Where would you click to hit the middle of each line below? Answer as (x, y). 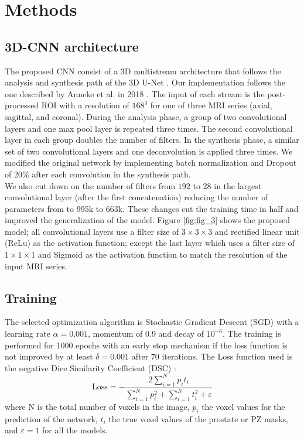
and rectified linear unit (257, 231)
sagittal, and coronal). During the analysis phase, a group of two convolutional (146, 116)
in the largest (238, 185)
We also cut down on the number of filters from (90, 185)
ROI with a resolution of (85, 105)
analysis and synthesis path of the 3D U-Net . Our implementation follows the (145, 82)
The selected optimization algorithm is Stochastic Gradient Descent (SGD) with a (152, 322)
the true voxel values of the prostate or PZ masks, (198, 418)
